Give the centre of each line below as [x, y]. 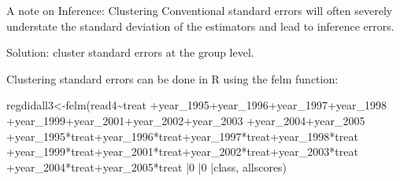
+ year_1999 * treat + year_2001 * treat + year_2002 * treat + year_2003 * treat [182, 151]
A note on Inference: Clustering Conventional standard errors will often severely [200, 10]
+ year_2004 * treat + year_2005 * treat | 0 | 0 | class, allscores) [147, 166]
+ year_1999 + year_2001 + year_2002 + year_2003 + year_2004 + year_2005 [186, 120]
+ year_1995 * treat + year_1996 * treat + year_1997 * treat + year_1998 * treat [182, 136]
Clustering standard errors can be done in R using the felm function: [172, 78]
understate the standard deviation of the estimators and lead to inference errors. [200, 26]
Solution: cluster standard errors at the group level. [130, 52]
